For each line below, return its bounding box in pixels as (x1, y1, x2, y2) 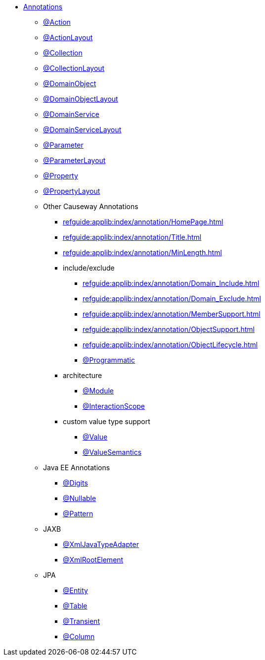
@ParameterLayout (43, 156, 106, 165)
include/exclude (63, 264, 115, 272)
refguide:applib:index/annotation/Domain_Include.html (83, 279, 260, 287)
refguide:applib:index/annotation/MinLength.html (63, 248, 222, 257)
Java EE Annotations (43, 463, 110, 472)
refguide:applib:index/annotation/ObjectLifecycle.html (83, 340, 258, 349)
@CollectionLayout (43, 64, 105, 72)
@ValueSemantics (83, 448, 142, 456)
